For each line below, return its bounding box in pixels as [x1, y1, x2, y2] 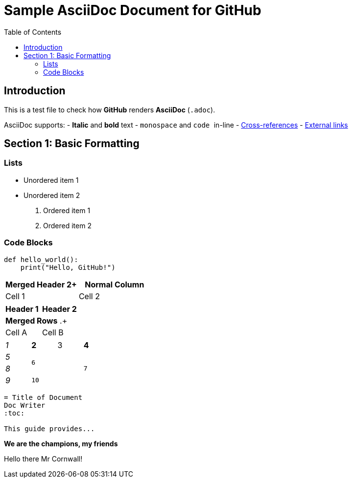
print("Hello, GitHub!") [20, 263, 116, 271]
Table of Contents [4, 27, 62, 36]
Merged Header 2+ [5, 279, 77, 289]
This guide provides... [4, 424, 95, 433]
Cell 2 [78, 291, 100, 301]
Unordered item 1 [23, 175, 79, 184]
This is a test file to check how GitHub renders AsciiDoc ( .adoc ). [4, 105, 215, 114]
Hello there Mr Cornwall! [4, 454, 83, 463]
